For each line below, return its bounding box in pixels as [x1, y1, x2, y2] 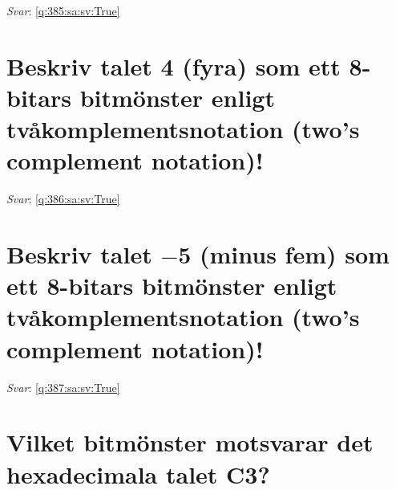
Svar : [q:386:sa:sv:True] [6, 190, 120, 207]
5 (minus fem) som [178, 238, 390, 271]
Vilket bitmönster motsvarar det [6, 426, 374, 459]
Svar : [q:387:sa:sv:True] [6, 378, 120, 395]
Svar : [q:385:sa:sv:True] [6, 2, 120, 18]
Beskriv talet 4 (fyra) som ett [6, 49, 341, 82]
